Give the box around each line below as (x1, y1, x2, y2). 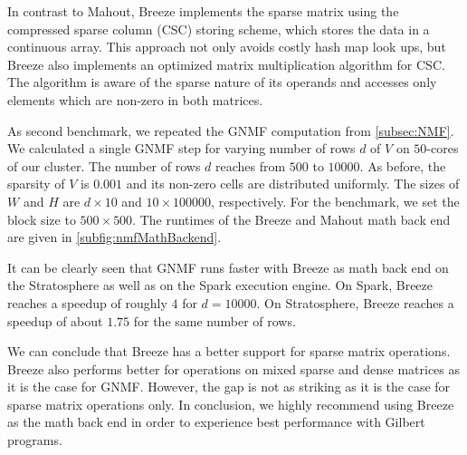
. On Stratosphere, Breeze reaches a (256, 293, 454, 312)
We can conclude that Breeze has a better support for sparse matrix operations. (7, 342, 451, 361)
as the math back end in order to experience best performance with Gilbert (7, 412, 425, 431)
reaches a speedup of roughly (7, 293, 167, 312)
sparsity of (7, 174, 65, 193)
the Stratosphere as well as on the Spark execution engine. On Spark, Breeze (7, 276, 433, 295)
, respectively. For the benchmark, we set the (211, 191, 460, 210)
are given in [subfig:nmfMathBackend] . (7, 227, 222, 247)
